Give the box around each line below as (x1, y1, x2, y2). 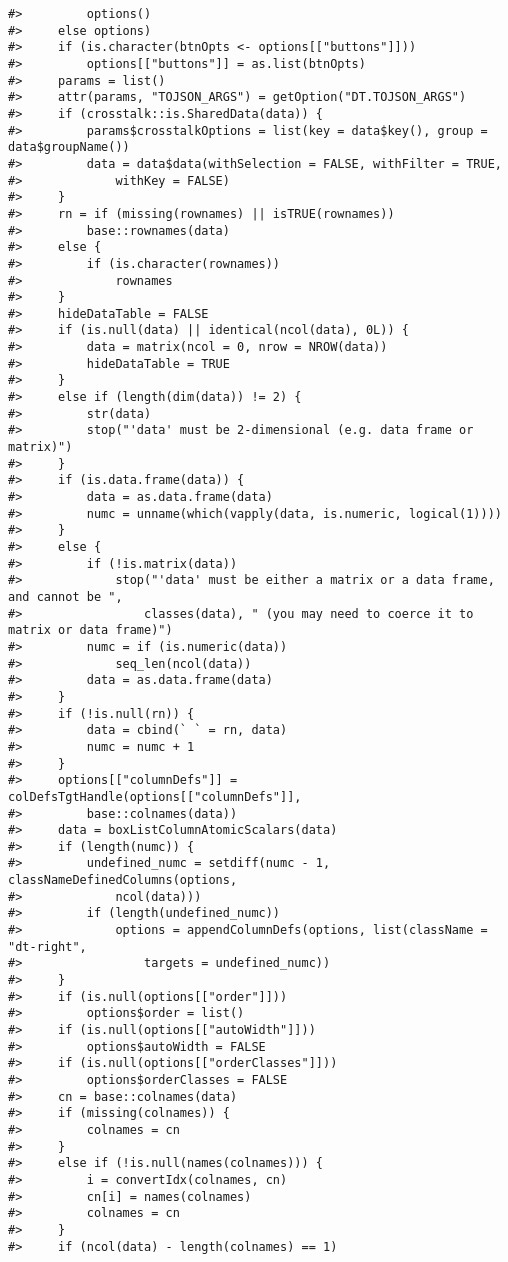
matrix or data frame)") (8, 623, 173, 638)
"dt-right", (8, 939, 87, 954)
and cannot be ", (8, 589, 123, 604)
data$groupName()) (8, 140, 130, 155)
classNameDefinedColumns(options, (8, 873, 238, 888)
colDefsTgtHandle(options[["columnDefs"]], (8, 789, 302, 804)
